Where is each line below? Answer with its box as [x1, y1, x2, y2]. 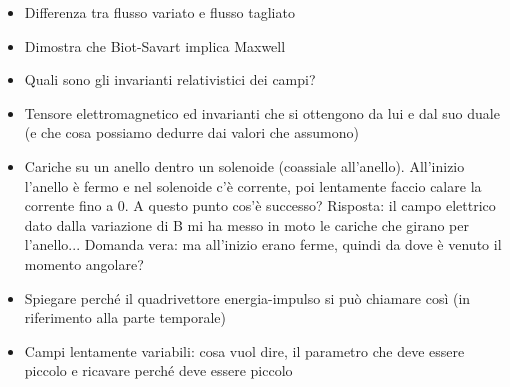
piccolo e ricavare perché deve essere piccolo [24, 360, 293, 381]
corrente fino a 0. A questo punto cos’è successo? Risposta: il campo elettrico [24, 195, 496, 216]
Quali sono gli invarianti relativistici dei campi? [24, 69, 316, 90]
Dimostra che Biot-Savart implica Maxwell [24, 35, 286, 56]
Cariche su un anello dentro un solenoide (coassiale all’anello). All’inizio [24, 155, 465, 176]
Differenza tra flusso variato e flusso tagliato [24, 2, 295, 22]
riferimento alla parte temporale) [24, 307, 227, 328]
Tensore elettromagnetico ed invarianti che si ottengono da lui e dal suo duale [24, 102, 500, 123]
